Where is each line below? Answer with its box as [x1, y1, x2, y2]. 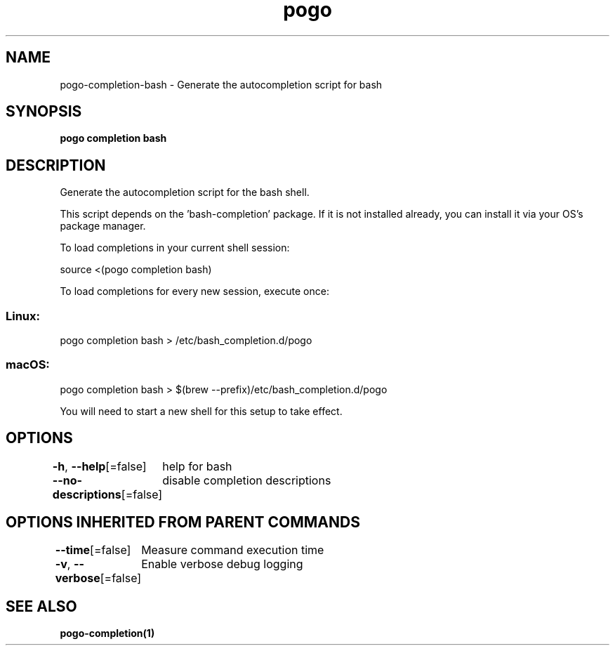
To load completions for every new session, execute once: [60, 285, 329, 298]
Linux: [6, 308, 41, 323]
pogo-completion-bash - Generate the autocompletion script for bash [60, 78, 383, 91]
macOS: [6, 357, 50, 372]
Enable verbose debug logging [141, 557, 303, 572]
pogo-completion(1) [60, 627, 155, 640]
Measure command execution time [141, 543, 324, 558]
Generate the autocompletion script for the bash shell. [60, 186, 310, 199]
